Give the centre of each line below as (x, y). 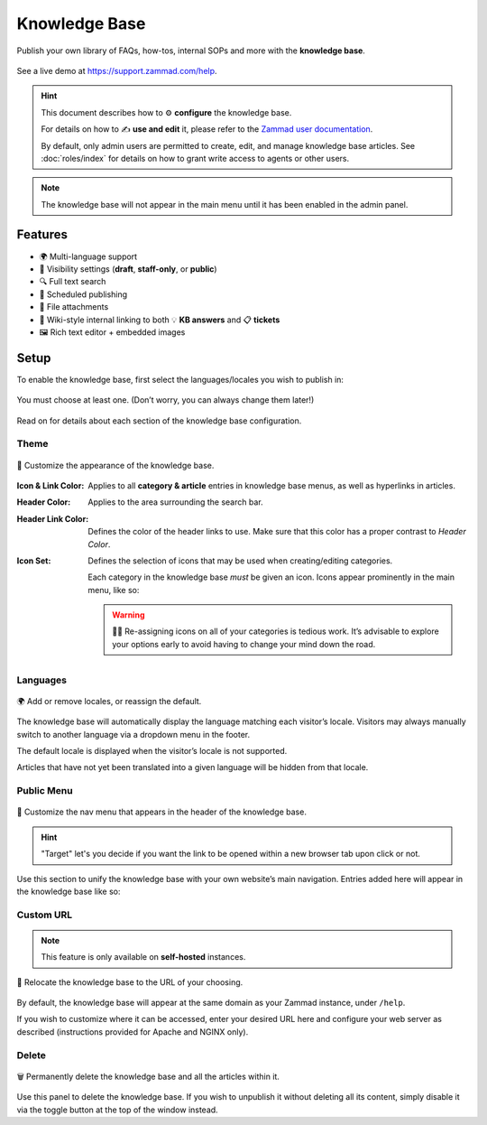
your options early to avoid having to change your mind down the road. (244, 644)
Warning (129, 615)
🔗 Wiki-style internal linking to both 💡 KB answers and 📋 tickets (160, 320)
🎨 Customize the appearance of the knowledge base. (115, 465)
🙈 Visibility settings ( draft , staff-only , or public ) (128, 269)
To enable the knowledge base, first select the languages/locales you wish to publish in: (180, 379)
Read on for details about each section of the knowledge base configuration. (159, 421)
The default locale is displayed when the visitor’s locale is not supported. (152, 750)
